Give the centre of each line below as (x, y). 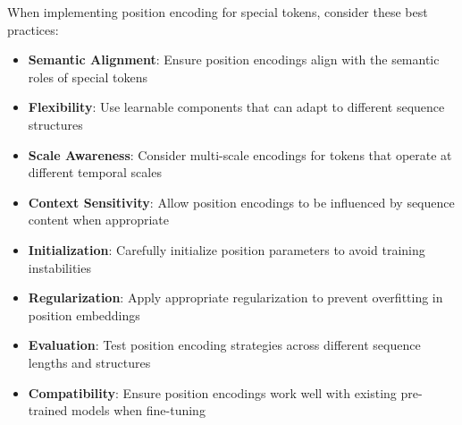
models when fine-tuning (139, 410)
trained (48, 410)
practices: (33, 29)
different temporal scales (95, 172)
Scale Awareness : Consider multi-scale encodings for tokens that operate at (240, 154)
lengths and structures (89, 362)
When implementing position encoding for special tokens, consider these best (218, 12)
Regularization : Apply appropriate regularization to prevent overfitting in (235, 297)
